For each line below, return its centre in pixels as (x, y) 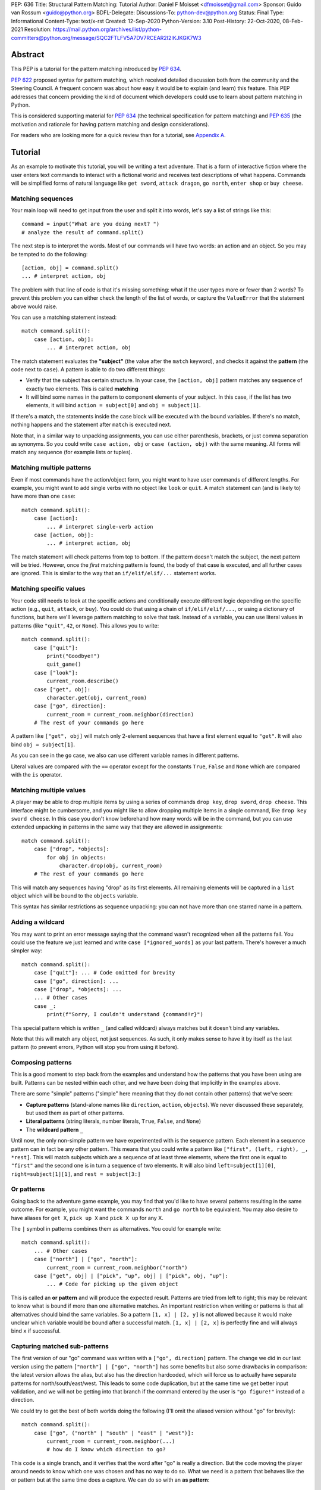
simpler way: (27, 951)
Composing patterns (41, 1063)
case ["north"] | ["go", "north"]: (86, 1259)
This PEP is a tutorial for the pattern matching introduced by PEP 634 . (96, 69)
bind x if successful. (36, 1331)
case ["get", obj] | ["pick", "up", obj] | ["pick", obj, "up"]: (131, 1276)
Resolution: (38, 29)
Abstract (28, 55)
